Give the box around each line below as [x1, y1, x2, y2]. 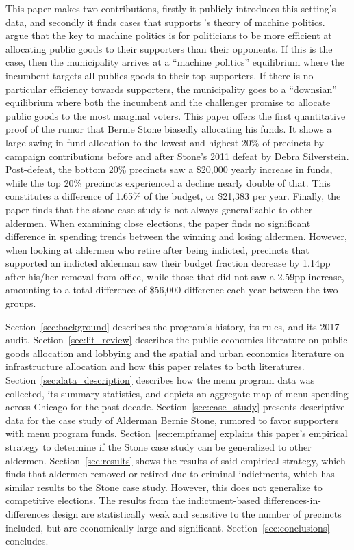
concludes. [5, 534, 49, 548]
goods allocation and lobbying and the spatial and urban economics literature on [5, 345, 344, 360]
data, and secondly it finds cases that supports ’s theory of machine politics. [5, 14, 325, 29]
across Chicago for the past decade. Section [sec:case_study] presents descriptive [5, 400, 345, 414]
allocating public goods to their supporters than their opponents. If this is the [5, 41, 333, 55]
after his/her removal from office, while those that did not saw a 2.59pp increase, [5, 269, 344, 283]
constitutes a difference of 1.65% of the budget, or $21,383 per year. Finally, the [5, 189, 341, 203]
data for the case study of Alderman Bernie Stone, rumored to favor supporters [5, 413, 339, 427]
